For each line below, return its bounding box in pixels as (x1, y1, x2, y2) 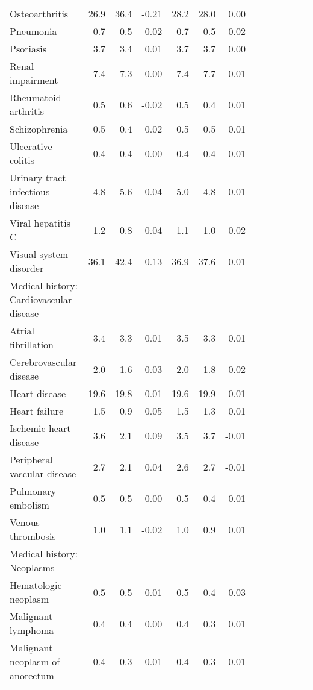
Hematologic (10, 578, 62, 592)
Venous (10, 515, 40, 529)
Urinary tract (10, 171, 66, 184)
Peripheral (10, 453, 53, 466)
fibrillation (10, 337, 54, 351)
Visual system (10, 247, 69, 261)
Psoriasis (10, 42, 46, 55)
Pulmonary (10, 484, 57, 498)
